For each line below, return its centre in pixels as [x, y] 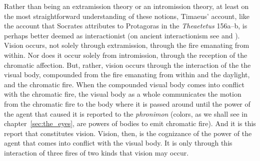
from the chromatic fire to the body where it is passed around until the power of [127, 103]
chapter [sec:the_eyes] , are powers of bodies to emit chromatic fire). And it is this [130, 123]
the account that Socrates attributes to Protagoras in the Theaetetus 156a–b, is [126, 26]
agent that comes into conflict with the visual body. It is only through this [118, 143]
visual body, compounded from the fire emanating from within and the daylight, [127, 75]
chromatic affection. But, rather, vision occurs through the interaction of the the [127, 65]
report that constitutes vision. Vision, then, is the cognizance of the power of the [128, 133]
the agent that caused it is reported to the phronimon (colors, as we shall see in [126, 113]
